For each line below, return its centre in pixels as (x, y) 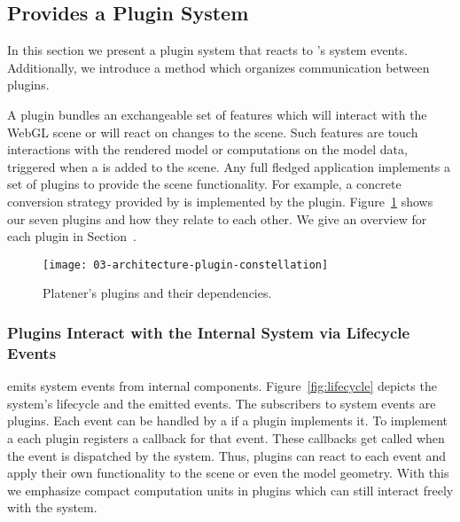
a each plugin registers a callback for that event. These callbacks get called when (226, 437)
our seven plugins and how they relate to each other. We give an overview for (217, 218)
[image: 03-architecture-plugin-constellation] (186, 265)
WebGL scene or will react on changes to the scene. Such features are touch (213, 132)
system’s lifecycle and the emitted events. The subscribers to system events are (222, 403)
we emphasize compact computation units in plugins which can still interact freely (230, 490)
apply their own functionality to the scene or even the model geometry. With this (228, 473)
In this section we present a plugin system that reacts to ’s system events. (207, 50)
